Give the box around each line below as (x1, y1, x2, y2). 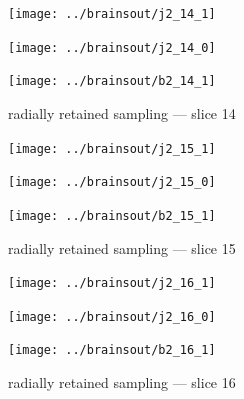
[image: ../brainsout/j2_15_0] (8, 175, 216, 190)
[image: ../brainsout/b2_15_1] (8, 208, 216, 223)
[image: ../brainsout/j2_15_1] (8, 141, 216, 156)
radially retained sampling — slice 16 (8, 372, 236, 393)
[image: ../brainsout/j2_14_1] (8, 7, 216, 21)
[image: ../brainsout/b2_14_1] (8, 74, 216, 89)
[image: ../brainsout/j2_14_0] (8, 40, 216, 55)
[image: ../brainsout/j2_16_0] (8, 309, 216, 324)
